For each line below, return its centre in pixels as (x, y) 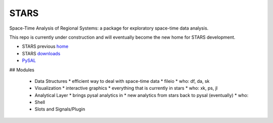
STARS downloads (41, 53)
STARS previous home (45, 46)
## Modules (22, 70)
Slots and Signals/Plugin (60, 109)
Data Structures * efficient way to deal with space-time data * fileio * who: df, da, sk (122, 81)
